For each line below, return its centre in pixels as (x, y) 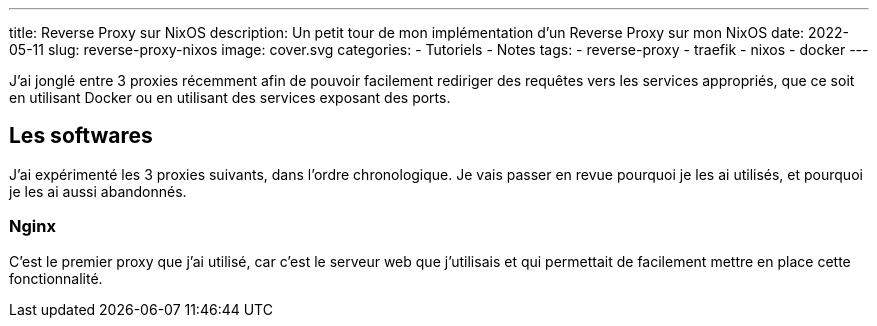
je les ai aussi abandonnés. (98, 191)
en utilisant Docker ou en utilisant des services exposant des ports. (230, 97)
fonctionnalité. (56, 278)
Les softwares (81, 136)
